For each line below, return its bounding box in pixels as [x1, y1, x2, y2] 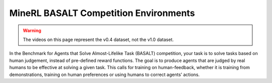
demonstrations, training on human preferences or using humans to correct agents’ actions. [9, 71, 200, 77]
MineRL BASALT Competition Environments [9, 7, 195, 18]
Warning [23, 27, 41, 33]
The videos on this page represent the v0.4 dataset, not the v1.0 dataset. [23, 36, 174, 42]
